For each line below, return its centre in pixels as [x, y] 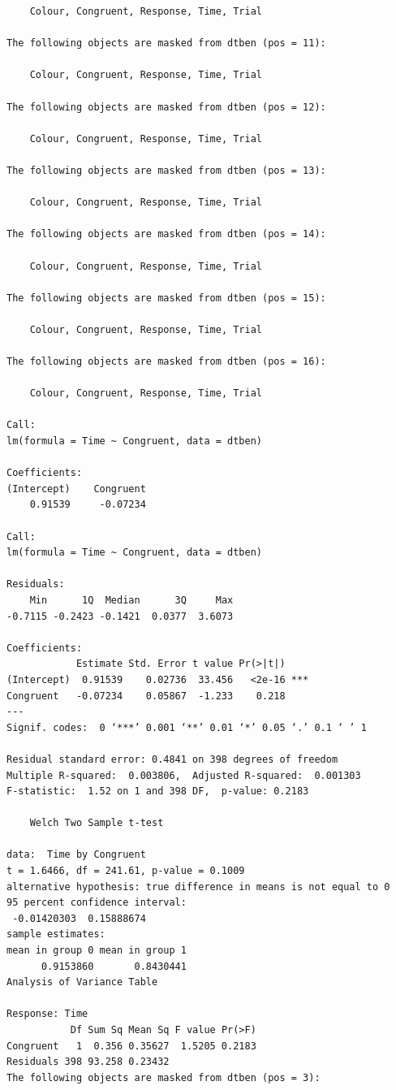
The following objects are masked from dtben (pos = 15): [166, 298]
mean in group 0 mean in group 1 [97, 951]
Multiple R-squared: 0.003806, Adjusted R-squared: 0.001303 [184, 775]
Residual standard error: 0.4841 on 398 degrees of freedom [172, 759]
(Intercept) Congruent [76, 489]
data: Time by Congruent [76, 855]
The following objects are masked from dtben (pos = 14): [166, 234]
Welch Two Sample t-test [97, 823]
